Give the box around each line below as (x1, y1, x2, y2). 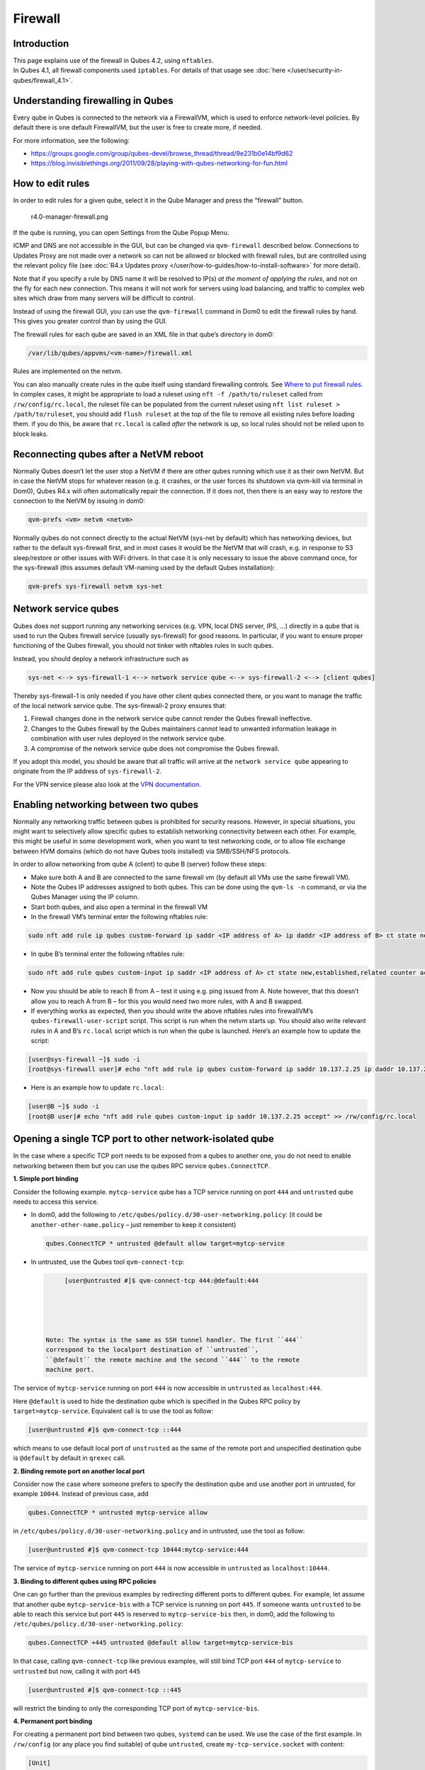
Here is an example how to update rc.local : (30, 1083, 164, 1092)
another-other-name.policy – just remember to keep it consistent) (30, 1220, 237, 1228)
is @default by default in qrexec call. (13, 1454, 126, 1462)
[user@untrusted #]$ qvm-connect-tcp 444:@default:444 (64, 1277, 259, 1284)
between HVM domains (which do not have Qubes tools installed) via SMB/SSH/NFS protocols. (13, 847, 290, 855)
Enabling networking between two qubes (13, 799, 199, 811)
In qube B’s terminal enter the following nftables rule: (30, 949, 185, 959)
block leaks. (13, 429, 49, 438)
